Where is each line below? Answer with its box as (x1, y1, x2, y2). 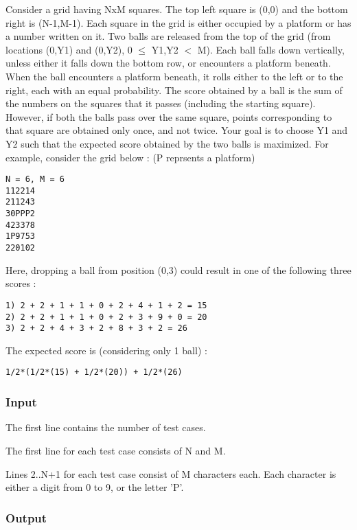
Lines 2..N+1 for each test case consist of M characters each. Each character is (5, 466, 336, 481)
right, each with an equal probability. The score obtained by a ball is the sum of (5, 82, 343, 97)
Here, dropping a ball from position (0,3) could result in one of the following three (5, 262, 352, 277)
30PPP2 (5, 209, 35, 219)
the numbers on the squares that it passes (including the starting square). (5, 96, 316, 111)
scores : (5, 276, 36, 290)
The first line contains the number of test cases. (5, 420, 206, 435)
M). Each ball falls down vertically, (197, 42, 345, 56)
